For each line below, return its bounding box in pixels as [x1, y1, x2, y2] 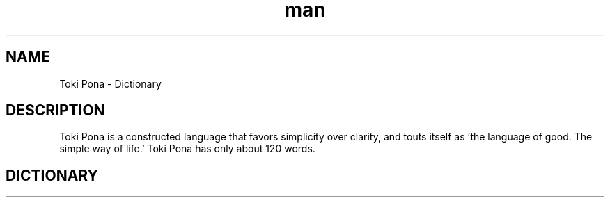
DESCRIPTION [6, 101, 105, 120]
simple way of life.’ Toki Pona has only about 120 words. [59, 143, 315, 155]
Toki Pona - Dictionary [59, 77, 162, 90]
